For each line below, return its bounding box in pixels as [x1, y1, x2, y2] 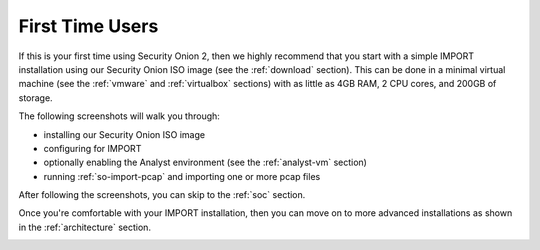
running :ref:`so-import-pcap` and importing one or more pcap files [43, 170, 321, 182]
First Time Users [18, 15, 159, 37]
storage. [18, 91, 54, 104]
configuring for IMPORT [43, 142, 142, 154]
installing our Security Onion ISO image [43, 128, 205, 140]
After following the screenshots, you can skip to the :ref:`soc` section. [18, 189, 306, 201]
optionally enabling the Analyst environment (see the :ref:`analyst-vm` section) [43, 156, 367, 169]
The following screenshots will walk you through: [18, 110, 220, 122]
